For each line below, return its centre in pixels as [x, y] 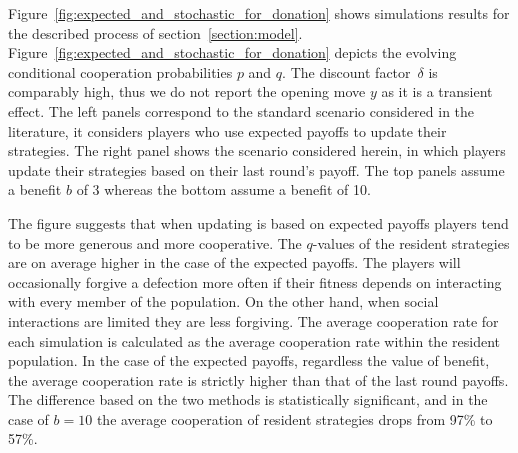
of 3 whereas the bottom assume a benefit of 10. [223, 189]
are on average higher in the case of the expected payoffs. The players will [234, 262]
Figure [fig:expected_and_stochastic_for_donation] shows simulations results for [259, 13]
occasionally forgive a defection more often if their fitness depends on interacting [255, 281]
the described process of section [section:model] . [155, 32]
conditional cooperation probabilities [120, 71]
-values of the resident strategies [411, 242]
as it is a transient [437, 91]
